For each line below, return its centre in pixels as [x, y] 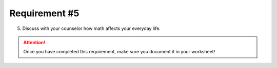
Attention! [34, 42]
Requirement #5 [44, 13]
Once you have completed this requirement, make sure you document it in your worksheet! [119, 52]
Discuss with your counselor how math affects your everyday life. [92, 28]
